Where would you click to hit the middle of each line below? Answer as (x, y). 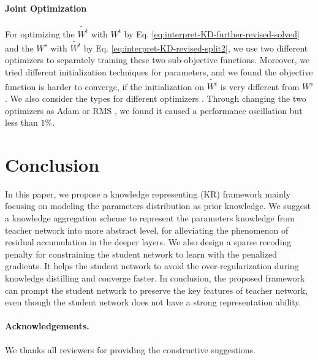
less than (21, 122)
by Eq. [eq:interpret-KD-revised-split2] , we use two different (196, 48)
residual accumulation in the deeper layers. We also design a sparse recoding (148, 242)
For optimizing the (40, 33)
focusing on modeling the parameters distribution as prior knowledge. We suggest (158, 206)
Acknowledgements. (47, 326)
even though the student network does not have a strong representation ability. (153, 302)
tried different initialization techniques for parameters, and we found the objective (159, 72)
